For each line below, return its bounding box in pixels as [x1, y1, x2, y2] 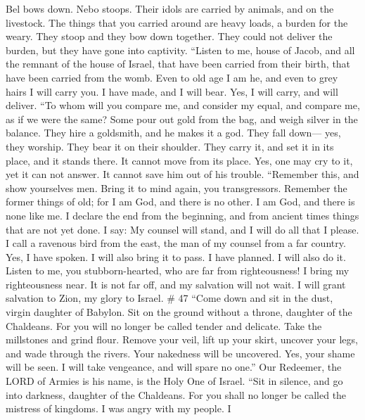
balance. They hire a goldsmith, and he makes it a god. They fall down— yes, [6, 125, 341, 140]
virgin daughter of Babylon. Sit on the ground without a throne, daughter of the [6, 305, 352, 319]
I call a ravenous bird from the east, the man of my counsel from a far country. [6, 236, 346, 250]
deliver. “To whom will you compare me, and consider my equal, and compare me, [6, 98, 360, 113]
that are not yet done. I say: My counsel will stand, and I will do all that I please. [6, 222, 359, 236]
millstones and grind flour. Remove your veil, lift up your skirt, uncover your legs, [6, 332, 358, 347]
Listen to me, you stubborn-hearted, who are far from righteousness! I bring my [6, 263, 350, 278]
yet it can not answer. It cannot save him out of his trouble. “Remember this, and [6, 167, 359, 182]
